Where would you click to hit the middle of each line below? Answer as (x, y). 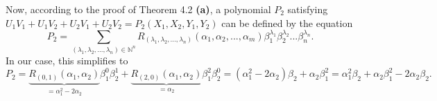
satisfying (308, 9)
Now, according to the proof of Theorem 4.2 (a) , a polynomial (138, 9)
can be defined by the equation (287, 22)
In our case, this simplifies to (67, 60)
